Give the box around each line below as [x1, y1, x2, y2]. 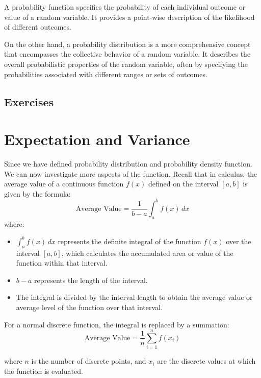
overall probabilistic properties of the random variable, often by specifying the [4, 58, 248, 69]
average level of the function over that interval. [16, 302, 163, 312]
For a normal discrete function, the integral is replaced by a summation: [4, 319, 229, 329]
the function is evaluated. [4, 365, 83, 376]
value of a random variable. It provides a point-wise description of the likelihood [4, 11, 255, 22]
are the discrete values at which [157, 356, 256, 366]
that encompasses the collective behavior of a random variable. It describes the [4, 49, 251, 59]
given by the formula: [4, 188, 71, 199]
